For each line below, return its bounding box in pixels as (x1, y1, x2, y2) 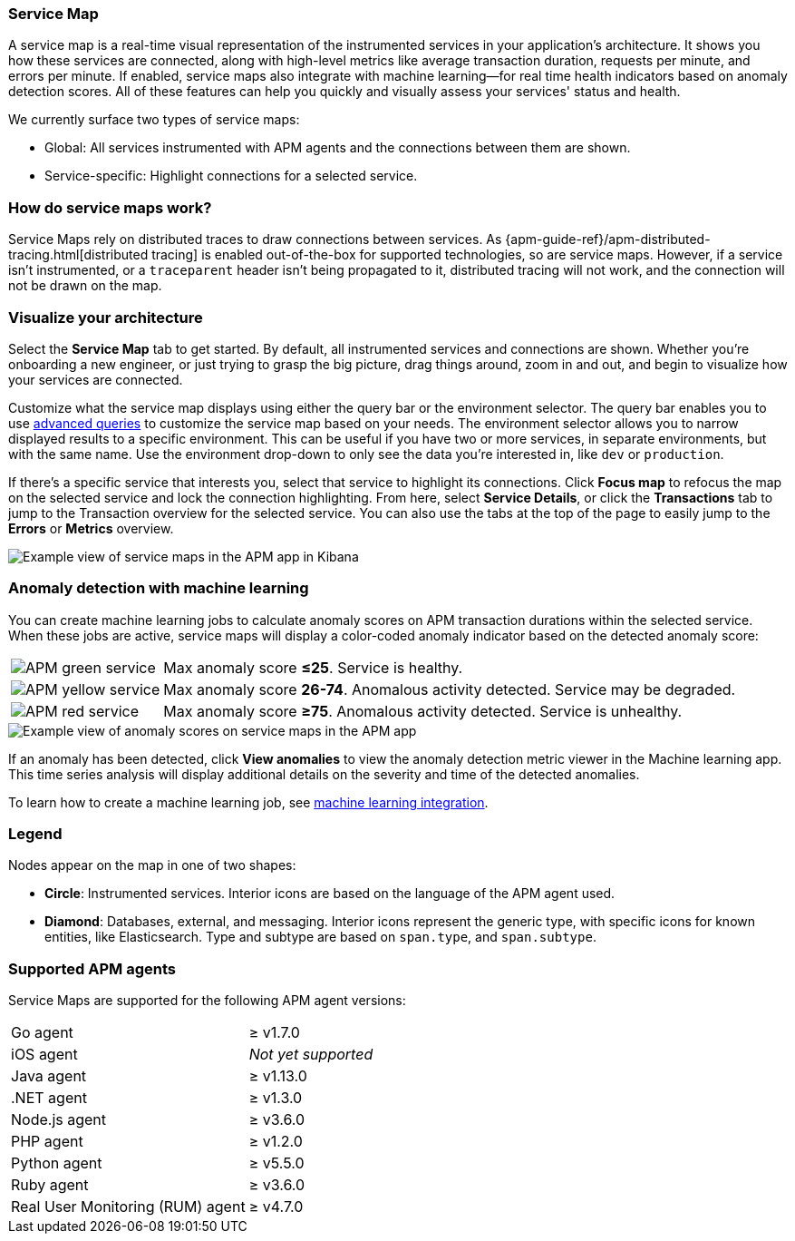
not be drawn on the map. (8, 278, 162, 294)
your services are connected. (8, 371, 183, 387)
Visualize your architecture (8, 308, 203, 327)
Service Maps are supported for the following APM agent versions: (8, 992, 406, 1009)
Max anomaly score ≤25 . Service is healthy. (163, 658, 463, 677)
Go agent (11, 1023, 73, 1042)
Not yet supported (248, 1045, 373, 1064)
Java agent (11, 1067, 87, 1086)
